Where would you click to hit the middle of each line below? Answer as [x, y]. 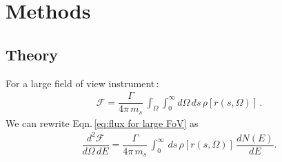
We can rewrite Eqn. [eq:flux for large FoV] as [102, 123]
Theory [32, 54]
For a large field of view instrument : [82, 83]
